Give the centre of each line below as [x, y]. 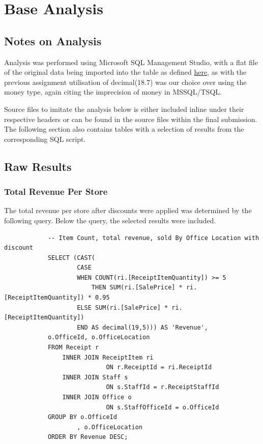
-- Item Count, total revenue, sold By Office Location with [153, 238]
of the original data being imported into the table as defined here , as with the [125, 72]
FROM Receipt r [73, 348]
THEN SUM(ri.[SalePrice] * [137, 288]
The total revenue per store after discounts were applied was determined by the [128, 210]
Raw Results [38, 166]
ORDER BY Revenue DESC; [88, 437]
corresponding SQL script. [45, 139]
